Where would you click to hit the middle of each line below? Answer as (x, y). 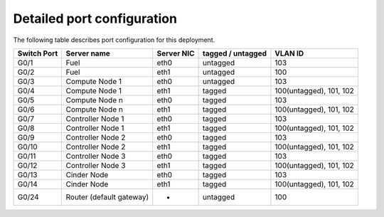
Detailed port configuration (95, 18)
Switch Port (38, 53)
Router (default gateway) (107, 197)
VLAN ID (289, 53)
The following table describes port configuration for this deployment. (114, 40)
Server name (88, 53)
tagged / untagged (234, 53)
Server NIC (176, 53)
